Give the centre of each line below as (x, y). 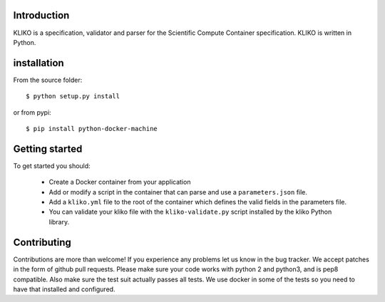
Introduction (41, 15)
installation (38, 63)
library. (59, 222)
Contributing (42, 242)
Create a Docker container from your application (120, 182)
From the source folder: (48, 80)
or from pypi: (32, 112)
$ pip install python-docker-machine (92, 129)
